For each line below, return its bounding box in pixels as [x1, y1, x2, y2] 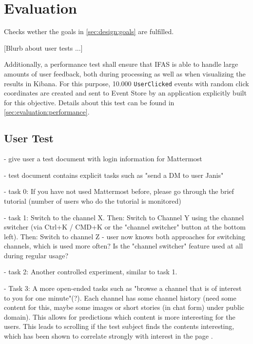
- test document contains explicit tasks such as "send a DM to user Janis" [4, 170, 224, 180]
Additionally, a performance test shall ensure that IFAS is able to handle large [4, 59, 238, 69]
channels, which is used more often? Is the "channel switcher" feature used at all [4, 241, 243, 251]
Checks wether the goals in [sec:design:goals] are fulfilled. [4, 26, 174, 37]
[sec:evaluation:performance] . [4, 107, 90, 117]
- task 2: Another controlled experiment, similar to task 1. [4, 267, 177, 277]
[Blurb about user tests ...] [4, 42, 83, 53]
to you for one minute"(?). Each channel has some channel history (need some [4, 292, 236, 303]
